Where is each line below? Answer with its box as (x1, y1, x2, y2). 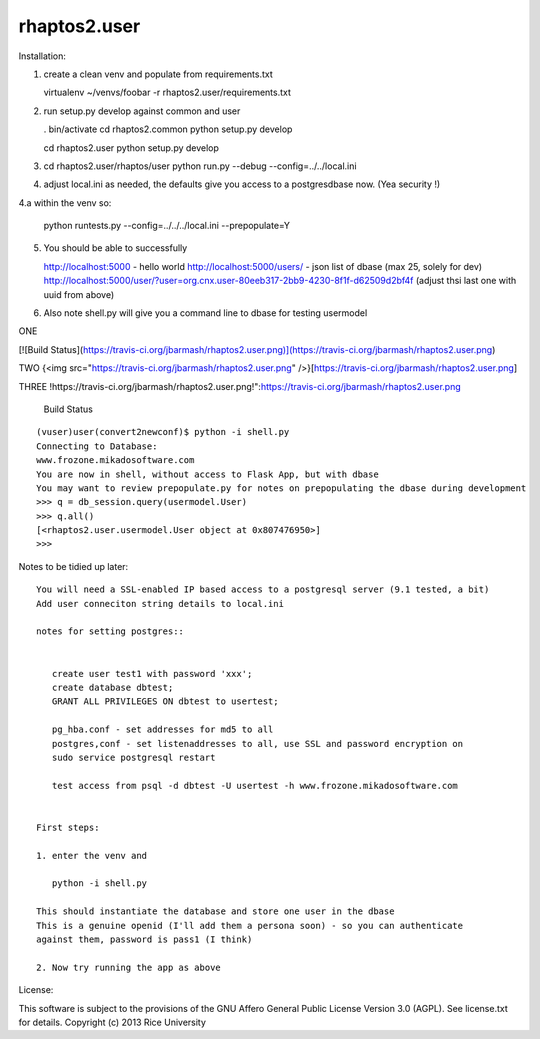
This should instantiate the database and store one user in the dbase (36, 906, 395, 917)
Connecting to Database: (36, 440, 158, 452)
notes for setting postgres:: (36, 626, 185, 637)
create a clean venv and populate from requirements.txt (43, 68, 274, 80)
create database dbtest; (51, 682, 174, 693)
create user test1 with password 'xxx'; (51, 668, 253, 679)
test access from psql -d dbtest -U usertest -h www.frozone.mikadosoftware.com (51, 780, 459, 791)
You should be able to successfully (43, 242, 188, 254)
